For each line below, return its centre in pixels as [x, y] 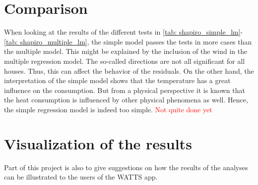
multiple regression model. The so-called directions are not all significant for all [125, 61]
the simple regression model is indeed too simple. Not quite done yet [108, 109]
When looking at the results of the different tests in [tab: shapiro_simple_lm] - [124, 32]
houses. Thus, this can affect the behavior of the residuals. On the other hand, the [129, 70]
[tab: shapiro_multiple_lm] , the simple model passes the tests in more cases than [128, 41]
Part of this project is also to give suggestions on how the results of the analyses [126, 167]
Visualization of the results [98, 143]
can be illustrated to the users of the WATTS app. [81, 177]
